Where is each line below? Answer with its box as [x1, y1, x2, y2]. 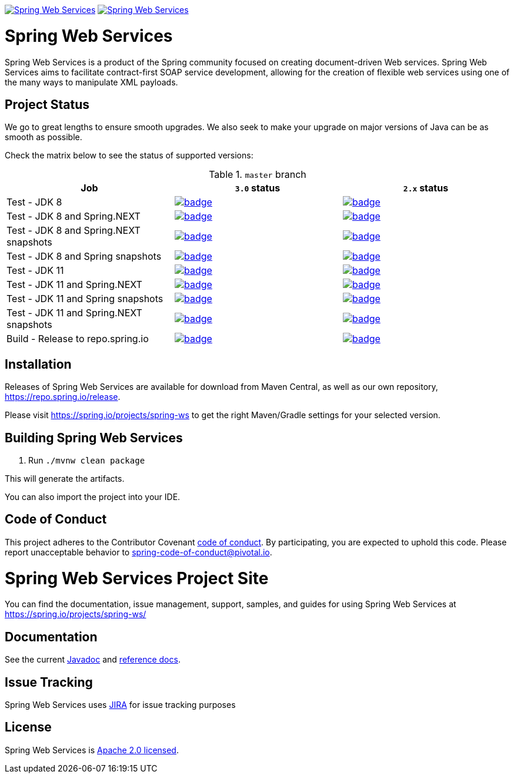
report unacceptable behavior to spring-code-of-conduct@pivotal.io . [5, 547, 272, 557]
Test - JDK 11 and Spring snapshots [6, 293, 163, 305]
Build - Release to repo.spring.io [6, 333, 149, 345]
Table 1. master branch [209, 168, 306, 181]
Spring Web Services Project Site [5, 568, 269, 588]
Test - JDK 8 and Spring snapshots [6, 250, 162, 263]
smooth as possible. [5, 132, 82, 143]
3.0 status [235, 182, 281, 194]
